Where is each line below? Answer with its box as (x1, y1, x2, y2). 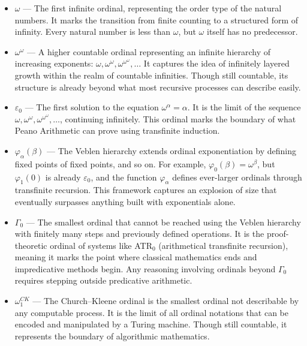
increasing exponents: (14, 57, 94, 70)
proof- (266, 227, 289, 240)
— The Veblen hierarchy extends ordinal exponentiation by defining (47, 144, 297, 157)
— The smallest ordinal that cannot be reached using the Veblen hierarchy (26, 215, 301, 228)
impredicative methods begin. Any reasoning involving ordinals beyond (14, 262, 276, 275)
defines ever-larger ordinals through (172, 170, 302, 183)
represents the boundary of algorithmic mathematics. (14, 329, 210, 342)
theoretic (14, 239, 47, 251)
